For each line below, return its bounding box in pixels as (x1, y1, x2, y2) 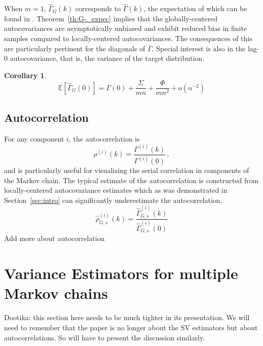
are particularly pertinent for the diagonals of (4, 43, 145, 53)
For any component (4, 133, 64, 144)
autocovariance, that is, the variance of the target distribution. (10, 53, 205, 63)
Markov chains (4, 283, 108, 303)
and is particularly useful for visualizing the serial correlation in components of (4, 165, 249, 176)
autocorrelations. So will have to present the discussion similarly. (4, 332, 205, 342)
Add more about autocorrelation (4, 233, 105, 244)
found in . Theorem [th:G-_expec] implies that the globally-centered (4, 13, 218, 23)
